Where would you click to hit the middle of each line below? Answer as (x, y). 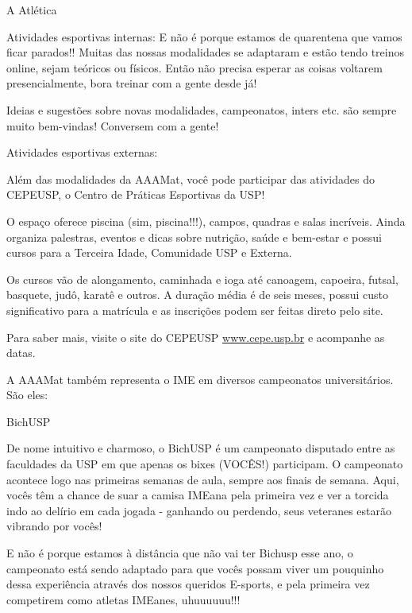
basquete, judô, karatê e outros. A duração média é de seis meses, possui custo (198, 295)
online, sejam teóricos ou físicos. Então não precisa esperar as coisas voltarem (194, 67)
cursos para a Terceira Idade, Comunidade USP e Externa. (149, 252)
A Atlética (32, 10)
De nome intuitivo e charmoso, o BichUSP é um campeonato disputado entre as (201, 448)
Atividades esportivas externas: (82, 152)
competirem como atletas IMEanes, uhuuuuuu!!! (123, 599)
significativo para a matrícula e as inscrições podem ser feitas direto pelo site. (195, 310)
